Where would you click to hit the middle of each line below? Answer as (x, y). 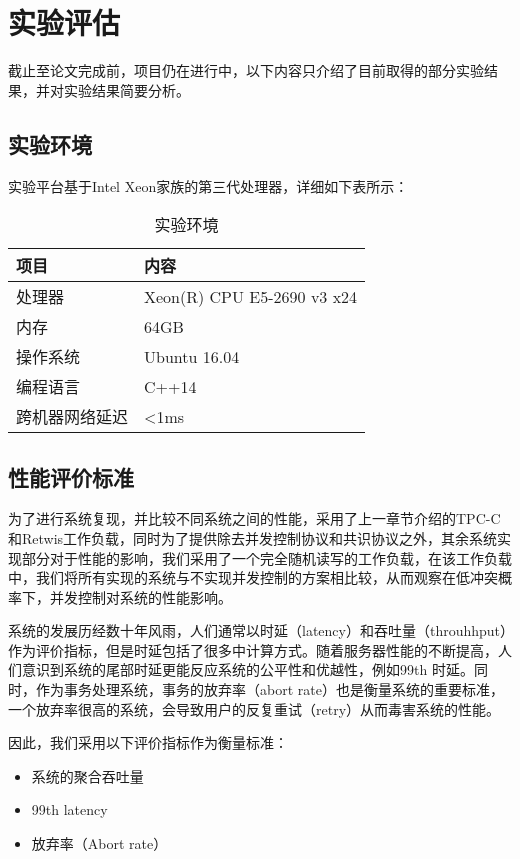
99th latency (69, 809)
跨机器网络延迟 (72, 417)
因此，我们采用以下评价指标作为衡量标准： (148, 742)
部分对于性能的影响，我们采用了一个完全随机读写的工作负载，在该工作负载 (266, 557)
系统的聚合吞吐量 (87, 775)
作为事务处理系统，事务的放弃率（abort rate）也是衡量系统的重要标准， (269, 689)
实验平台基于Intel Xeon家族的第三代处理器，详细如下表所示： (208, 185)
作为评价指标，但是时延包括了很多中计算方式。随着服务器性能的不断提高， (253, 649)
